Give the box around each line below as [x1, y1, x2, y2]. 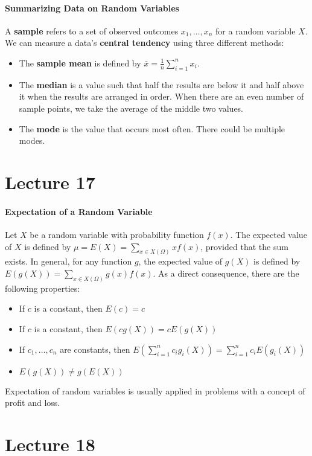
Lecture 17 [5, 169, 95, 194]
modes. [19, 134, 45, 147]
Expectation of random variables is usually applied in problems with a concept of [5, 384, 305, 397]
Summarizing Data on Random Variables [5, 1, 179, 14]
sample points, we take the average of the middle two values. [19, 101, 244, 114]
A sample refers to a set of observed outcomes [5, 24, 179, 37]
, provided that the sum [200, 240, 288, 252]
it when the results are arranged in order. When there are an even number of [19, 90, 304, 103]
